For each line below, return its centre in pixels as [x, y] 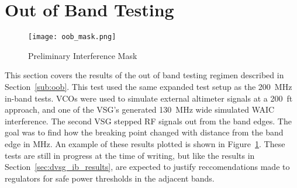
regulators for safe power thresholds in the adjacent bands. [110, 178]
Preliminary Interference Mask [83, 55]
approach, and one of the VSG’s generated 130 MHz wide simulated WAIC [140, 109]
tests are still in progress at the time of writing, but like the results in [130, 155]
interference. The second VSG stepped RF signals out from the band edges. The [148, 121]
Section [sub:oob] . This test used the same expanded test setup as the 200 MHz [148, 86]
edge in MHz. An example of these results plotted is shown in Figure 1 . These [145, 143]
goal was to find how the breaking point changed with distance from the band [144, 132]
